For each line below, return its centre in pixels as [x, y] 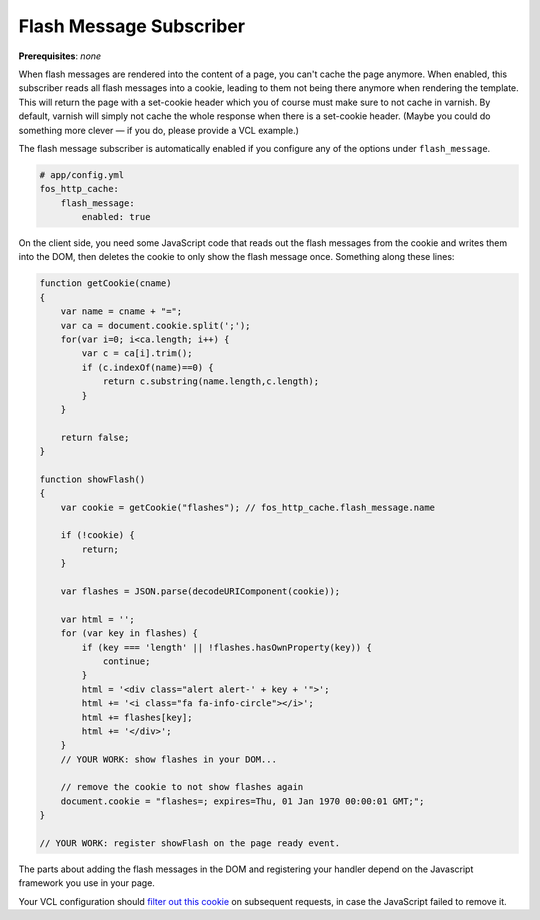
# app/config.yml [82, 174]
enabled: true [116, 217]
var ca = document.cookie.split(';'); [155, 325]
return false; [95, 437]
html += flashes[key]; [137, 717]
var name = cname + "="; [121, 311]
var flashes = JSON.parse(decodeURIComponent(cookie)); [200, 591]
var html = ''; [97, 619]
